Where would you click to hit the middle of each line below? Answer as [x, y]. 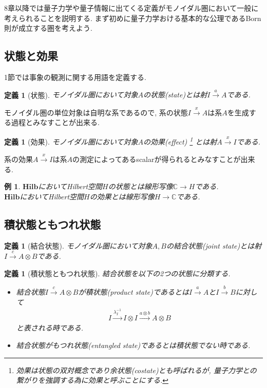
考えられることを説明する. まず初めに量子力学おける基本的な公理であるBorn [133, 18]
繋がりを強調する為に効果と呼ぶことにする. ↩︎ [92, 380]
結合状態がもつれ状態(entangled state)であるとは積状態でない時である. [133, 345]
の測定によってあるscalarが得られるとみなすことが [156, 159]
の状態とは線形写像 [140, 186]
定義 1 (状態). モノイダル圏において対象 [71, 95]
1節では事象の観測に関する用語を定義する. [75, 77]
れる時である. [60, 328]
